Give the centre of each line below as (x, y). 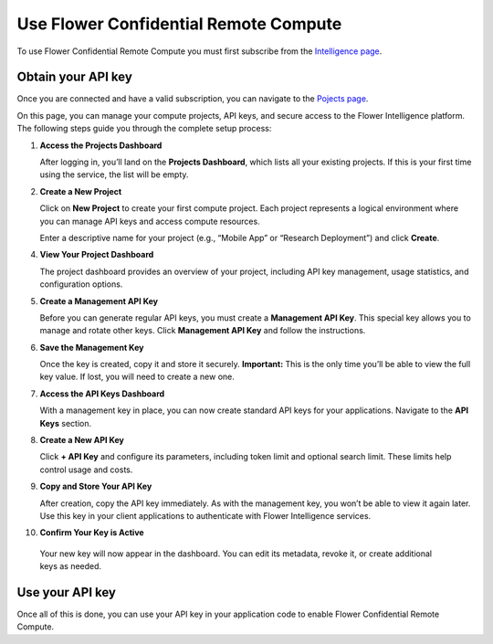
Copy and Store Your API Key (96, 486)
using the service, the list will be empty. (114, 174)
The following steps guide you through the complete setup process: (144, 129)
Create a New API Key (82, 440)
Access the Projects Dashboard (101, 145)
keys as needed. (71, 566)
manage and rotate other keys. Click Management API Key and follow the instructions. (203, 331)
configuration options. (81, 284)
